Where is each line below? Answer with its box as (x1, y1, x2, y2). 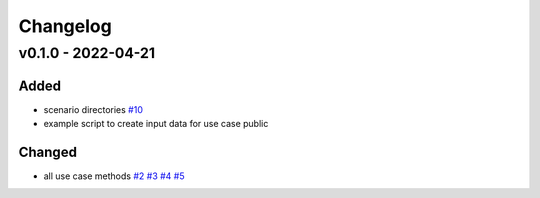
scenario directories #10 (43, 103, 144, 115)
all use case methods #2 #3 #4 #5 (43, 170, 185, 182)
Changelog (18, 15, 112, 37)
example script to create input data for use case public (43, 118, 269, 130)
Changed (18, 143, 77, 160)
